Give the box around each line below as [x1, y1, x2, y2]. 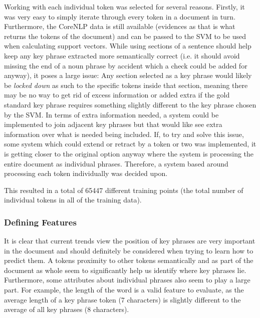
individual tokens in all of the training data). [4, 194, 142, 205]
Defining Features [4, 215, 77, 228]
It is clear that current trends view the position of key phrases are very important [4, 235, 255, 246]
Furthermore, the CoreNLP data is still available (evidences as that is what [4, 21, 235, 31]
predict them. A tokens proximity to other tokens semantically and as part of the [4, 255, 253, 265]
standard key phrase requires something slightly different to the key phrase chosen [4, 99, 256, 109]
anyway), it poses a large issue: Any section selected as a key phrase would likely [4, 70, 252, 80]
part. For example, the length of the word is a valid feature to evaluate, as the [4, 284, 244, 295]
